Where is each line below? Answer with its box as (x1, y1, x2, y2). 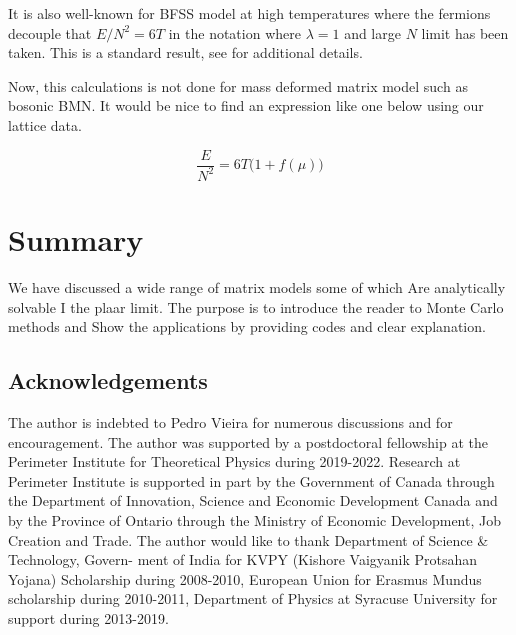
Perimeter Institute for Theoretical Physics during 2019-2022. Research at (8, 451, 461, 472)
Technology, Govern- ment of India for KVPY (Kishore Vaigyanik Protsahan (8, 549, 478, 570)
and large (344, 22, 401, 43)
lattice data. (8, 114, 82, 135)
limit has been (421, 22, 509, 43)
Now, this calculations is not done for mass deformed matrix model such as (8, 75, 468, 96)
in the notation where (168, 22, 301, 43)
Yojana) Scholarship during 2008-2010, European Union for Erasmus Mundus (8, 568, 482, 589)
